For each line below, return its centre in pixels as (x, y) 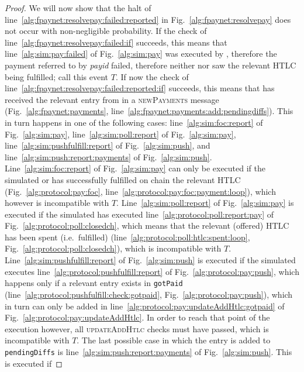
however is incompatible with (57, 203)
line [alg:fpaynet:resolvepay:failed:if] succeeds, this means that (116, 42)
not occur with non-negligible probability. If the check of (106, 31)
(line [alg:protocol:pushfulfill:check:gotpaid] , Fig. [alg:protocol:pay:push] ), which (149, 294)
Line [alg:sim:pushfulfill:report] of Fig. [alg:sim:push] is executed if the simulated (150, 260)
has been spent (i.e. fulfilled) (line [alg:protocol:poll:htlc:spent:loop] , (127, 237)
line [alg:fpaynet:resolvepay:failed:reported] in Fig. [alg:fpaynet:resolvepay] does (148, 19)
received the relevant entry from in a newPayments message (112, 99)
